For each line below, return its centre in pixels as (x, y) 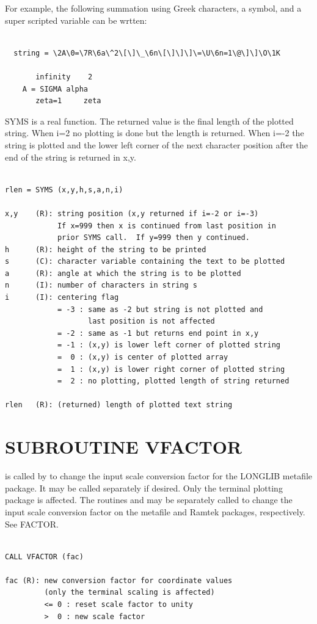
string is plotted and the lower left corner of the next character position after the (156, 144)
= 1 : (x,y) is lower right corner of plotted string (171, 369)
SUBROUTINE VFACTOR (123, 447)
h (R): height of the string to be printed (106, 249)
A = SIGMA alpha (55, 89)
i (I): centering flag (62, 298)
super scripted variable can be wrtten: (76, 20)
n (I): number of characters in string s (101, 285)
